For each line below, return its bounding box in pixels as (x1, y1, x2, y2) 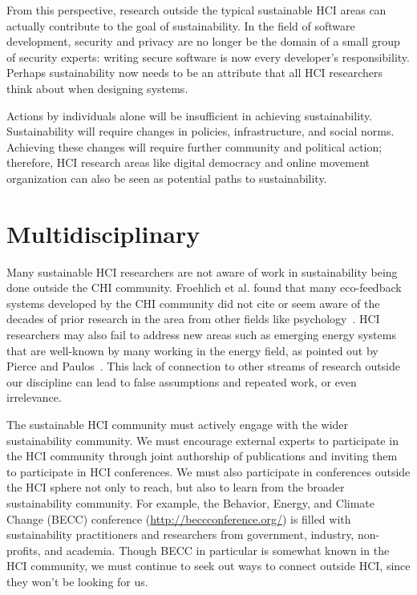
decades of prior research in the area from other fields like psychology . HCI (6, 310, 380, 327)
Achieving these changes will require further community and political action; (6, 138, 383, 155)
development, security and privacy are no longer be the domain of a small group (6, 33, 400, 50)
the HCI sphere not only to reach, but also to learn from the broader (6, 479, 345, 496)
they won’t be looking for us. (6, 573, 148, 589)
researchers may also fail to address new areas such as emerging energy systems (6, 326, 396, 343)
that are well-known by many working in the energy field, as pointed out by (6, 342, 379, 358)
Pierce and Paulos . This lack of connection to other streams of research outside (6, 358, 401, 374)
